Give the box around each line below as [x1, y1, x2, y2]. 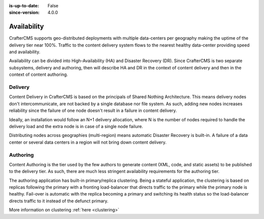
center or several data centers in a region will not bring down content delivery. [9, 139, 167, 145]
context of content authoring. [9, 71, 68, 78]
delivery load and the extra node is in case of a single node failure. [9, 123, 143, 129]
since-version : [9, 10, 40, 16]
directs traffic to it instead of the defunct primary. [9, 198, 109, 204]
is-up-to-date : [9, 3, 39, 8]
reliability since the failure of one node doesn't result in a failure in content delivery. [9, 108, 177, 113]
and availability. [9, 49, 41, 55]
